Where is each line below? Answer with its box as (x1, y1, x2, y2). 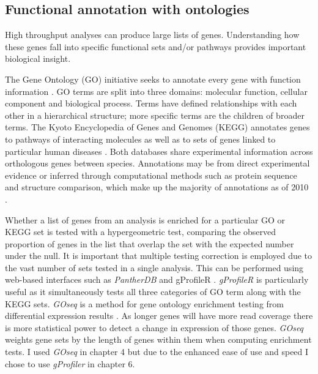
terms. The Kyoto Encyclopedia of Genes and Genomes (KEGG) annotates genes (5, 121, 310, 133)
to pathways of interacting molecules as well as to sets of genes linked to (5, 132, 276, 145)
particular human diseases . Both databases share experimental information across (5, 144, 313, 157)
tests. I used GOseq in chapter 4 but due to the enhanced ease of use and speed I (5, 345, 309, 358)
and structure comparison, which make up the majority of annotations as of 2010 (5, 181, 309, 193)
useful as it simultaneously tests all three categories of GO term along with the (5, 285, 301, 298)
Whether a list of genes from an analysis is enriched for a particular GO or (5, 213, 286, 226)
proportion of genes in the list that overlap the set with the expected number (5, 237, 294, 250)
